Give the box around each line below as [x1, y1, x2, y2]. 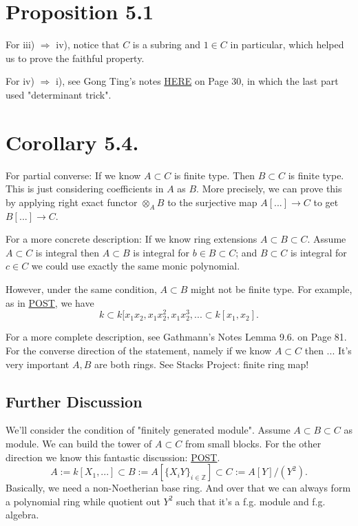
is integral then [35, 245, 100, 259]
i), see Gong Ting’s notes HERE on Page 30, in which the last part [55, 74, 339, 88]
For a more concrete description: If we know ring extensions [6, 232, 257, 246]
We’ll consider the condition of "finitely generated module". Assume [6, 423, 291, 437]
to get [313, 194, 339, 209]
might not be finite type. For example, [190, 281, 352, 296]
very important [6, 356, 70, 371]
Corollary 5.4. [6, 128, 139, 156]
